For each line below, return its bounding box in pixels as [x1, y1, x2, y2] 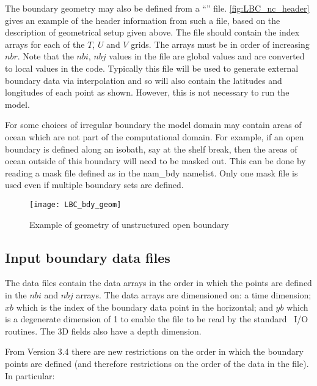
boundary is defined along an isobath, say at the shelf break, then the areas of [5, 142, 297, 155]
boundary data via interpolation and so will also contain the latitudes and [5, 74, 282, 86]
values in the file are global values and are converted [109, 50, 305, 62]
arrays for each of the [5, 37, 85, 50]
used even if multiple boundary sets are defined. [5, 178, 184, 191]
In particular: [5, 369, 55, 382]
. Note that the [17, 50, 74, 62]
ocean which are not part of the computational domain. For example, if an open [5, 130, 304, 143]
